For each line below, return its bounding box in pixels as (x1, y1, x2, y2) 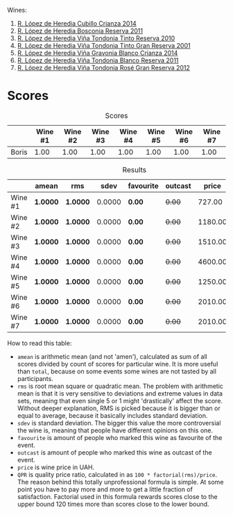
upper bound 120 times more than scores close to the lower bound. (17, 500, 209, 508)
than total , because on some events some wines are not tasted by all (17, 367, 217, 375)
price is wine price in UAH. (17, 463, 95, 471)
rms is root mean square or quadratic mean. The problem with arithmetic (17, 382, 224, 390)
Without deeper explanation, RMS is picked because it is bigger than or (17, 404, 221, 412)
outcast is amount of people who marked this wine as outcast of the (17, 448, 213, 457)
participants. (17, 374, 53, 382)
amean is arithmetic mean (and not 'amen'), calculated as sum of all (17, 352, 207, 360)
